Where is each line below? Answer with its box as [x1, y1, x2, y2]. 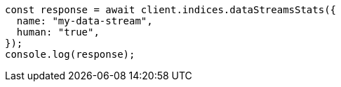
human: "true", [16, 26, 100, 38]
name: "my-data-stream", [16, 15, 153, 26]
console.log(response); [5, 49, 135, 60]
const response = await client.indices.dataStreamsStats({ [5, 4, 337, 15]
